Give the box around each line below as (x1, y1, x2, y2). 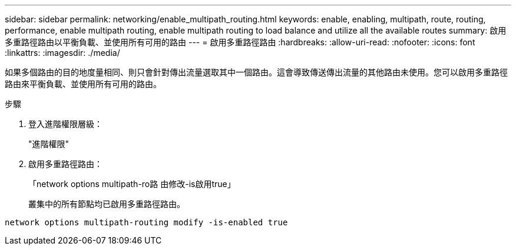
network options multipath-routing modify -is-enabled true (5, 218, 288, 227)
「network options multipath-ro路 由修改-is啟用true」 (28, 179, 236, 189)
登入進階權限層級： (28, 119, 102, 129)
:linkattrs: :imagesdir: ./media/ (5, 48, 120, 58)
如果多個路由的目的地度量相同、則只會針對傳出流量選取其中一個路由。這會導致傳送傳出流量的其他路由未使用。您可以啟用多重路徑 (5, 67, 508, 77)
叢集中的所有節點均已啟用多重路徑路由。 (28, 199, 185, 209)
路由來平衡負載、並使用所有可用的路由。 (5, 79, 161, 89)
